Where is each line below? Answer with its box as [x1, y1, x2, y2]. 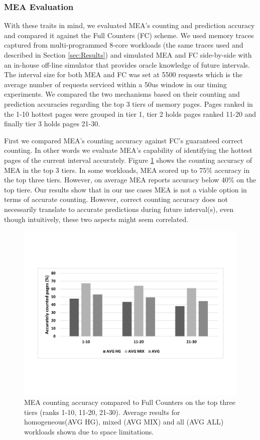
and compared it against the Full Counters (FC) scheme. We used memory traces [4, 30, 254, 40]
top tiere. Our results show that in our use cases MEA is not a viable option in [4, 184, 247, 194]
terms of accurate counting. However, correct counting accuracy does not [4, 194, 228, 204]
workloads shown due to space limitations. [24, 426, 154, 436]
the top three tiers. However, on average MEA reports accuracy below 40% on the [4, 174, 256, 185]
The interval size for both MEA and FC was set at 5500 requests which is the [4, 69, 242, 80]
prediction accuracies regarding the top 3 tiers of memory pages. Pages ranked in [4, 98, 253, 109]
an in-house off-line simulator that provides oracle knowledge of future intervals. [4, 59, 250, 70]
